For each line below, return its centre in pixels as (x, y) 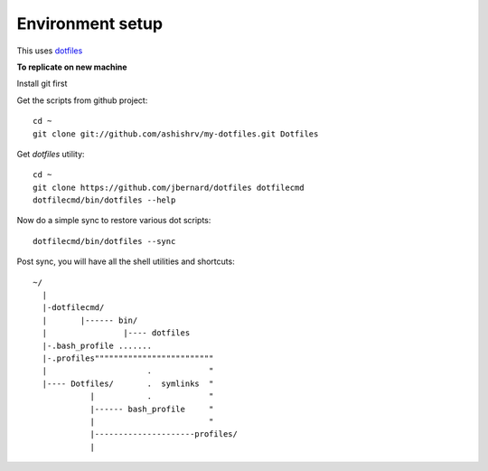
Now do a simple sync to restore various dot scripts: (114, 221)
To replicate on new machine (72, 67)
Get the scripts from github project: (82, 100)
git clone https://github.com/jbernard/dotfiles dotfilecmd (169, 187)
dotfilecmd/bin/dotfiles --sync (104, 241)
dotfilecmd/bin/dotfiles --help (104, 200)
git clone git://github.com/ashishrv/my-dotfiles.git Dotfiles (176, 134)
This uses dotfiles (50, 51)
